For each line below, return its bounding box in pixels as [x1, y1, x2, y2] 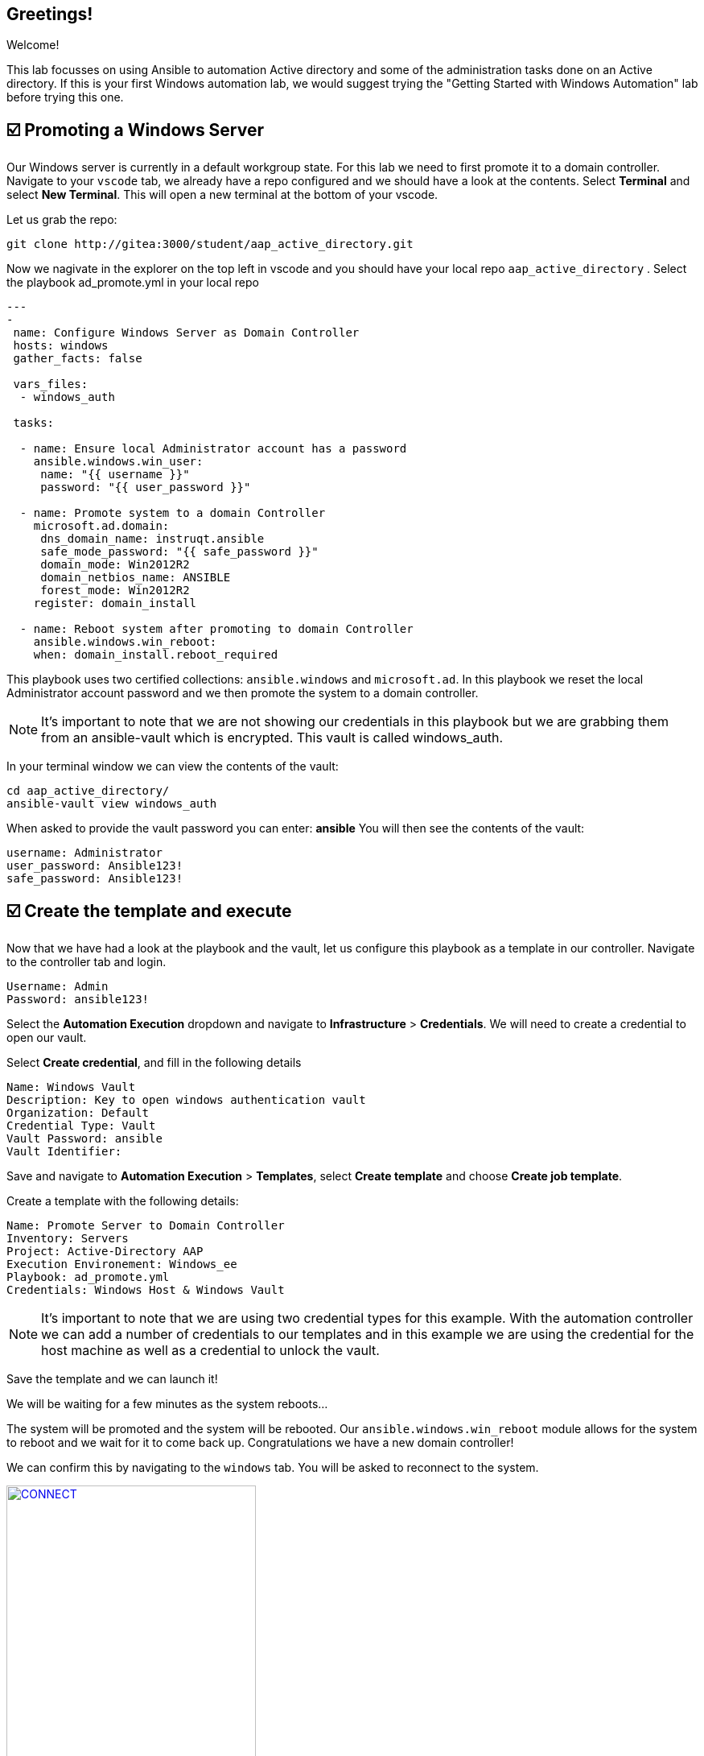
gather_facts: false [13, 352, 142, 366]
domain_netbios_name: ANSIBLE [40, 571, 231, 585]
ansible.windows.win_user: [33, 455, 204, 469]
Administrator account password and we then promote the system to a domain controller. [6, 686, 479, 700]
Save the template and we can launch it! [6, 1372, 218, 1386]
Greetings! [6, 4, 93, 24]
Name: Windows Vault [6, 1080, 136, 1094]
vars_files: [13, 378, 89, 391]
